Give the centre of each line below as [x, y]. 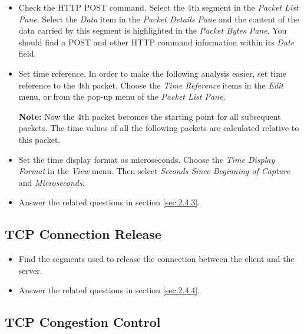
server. [30, 270]
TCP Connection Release [83, 234]
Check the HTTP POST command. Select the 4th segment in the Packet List [158, 7]
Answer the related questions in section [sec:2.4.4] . [109, 290]
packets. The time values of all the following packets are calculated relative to [159, 128]
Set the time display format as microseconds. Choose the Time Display [147, 159]
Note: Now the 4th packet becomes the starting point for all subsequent [150, 116]
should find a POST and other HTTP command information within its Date [156, 42]
